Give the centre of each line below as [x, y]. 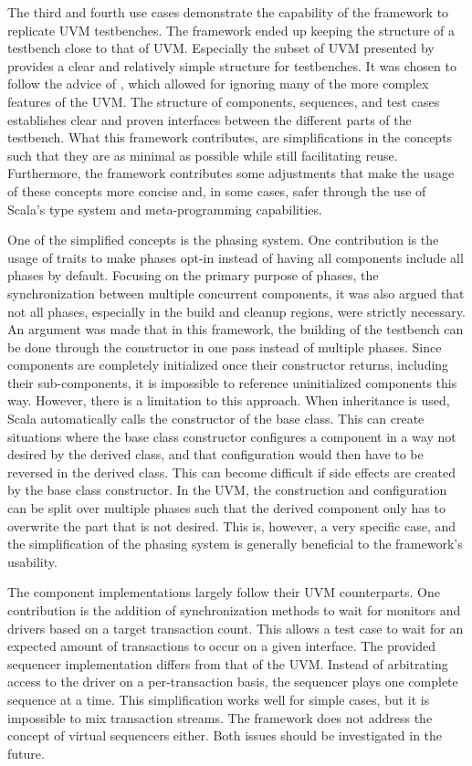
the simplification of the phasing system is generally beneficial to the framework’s [235, 544]
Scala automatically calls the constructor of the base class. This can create [216, 419]
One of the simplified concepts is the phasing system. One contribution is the [223, 240]
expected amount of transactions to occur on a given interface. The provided [221, 646]
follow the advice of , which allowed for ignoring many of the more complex [218, 84]
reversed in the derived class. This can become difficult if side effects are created [231, 472]
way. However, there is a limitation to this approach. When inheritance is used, [229, 400]
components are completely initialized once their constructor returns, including [228, 365]
